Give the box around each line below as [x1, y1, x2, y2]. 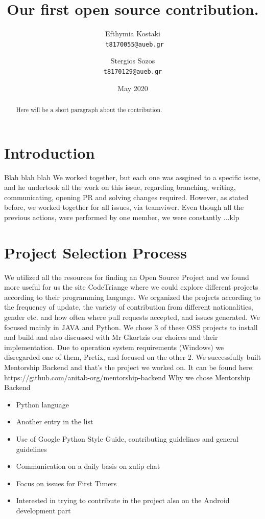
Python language [16, 399, 69, 409]
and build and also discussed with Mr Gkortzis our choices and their [4, 332, 218, 342]
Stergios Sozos [110, 55, 155, 66]
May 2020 [117, 82, 148, 93]
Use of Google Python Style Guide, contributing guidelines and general [16, 434, 238, 444]
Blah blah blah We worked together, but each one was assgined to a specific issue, [4, 171, 260, 182]
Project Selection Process [4, 242, 187, 263]
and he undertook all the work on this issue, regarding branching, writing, [4, 182, 236, 192]
